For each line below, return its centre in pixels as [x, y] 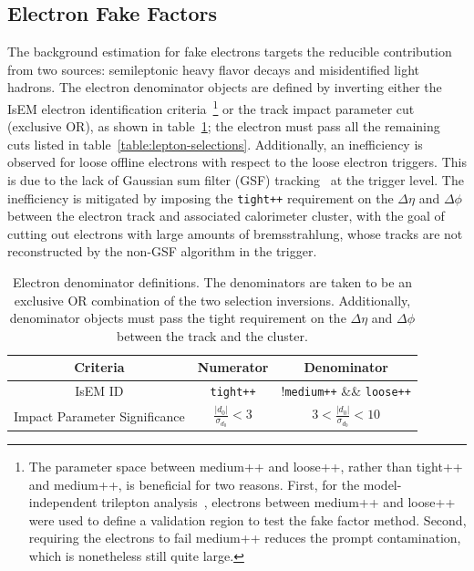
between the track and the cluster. [212, 335]
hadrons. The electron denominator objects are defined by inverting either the [225, 87]
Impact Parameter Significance [99, 415]
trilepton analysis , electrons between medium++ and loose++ [278, 502]
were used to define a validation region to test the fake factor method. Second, [247, 519]
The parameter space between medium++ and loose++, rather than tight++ [246, 466]
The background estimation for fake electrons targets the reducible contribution [230, 52]
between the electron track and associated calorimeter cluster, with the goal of [226, 216]
